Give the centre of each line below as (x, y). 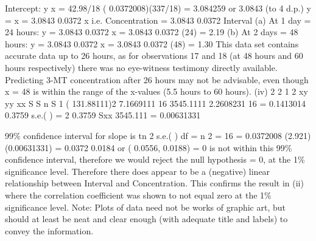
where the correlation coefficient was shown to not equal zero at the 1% (138, 195)
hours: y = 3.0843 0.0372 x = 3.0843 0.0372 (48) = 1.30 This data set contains (152, 43)
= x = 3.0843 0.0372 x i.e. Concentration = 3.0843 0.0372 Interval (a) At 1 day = (158, 20)
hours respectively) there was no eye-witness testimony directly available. (141, 67)
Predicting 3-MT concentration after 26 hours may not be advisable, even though (157, 79)
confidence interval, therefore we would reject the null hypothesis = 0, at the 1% (155, 159)
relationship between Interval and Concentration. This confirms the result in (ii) (154, 183)
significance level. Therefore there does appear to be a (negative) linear (138, 171)
